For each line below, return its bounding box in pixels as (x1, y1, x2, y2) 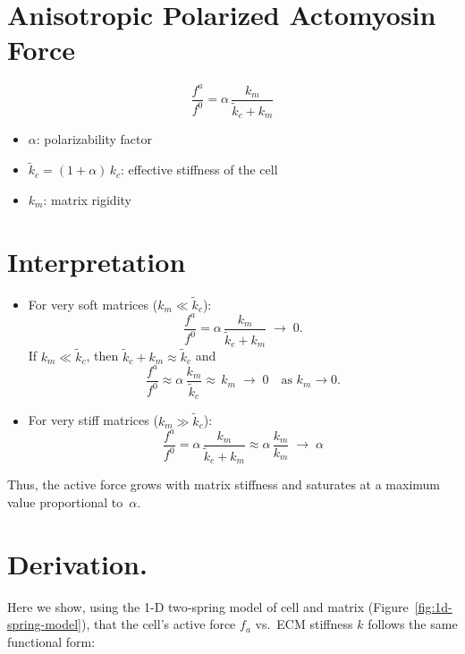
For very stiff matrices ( (28, 411, 158, 429)
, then (86, 346, 119, 365)
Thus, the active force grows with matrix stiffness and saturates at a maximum (7, 475, 441, 494)
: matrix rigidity (43, 190, 131, 208)
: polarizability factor (36, 130, 152, 149)
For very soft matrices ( (28, 294, 158, 313)
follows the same (368, 615, 458, 633)
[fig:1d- (414, 597, 452, 616)
